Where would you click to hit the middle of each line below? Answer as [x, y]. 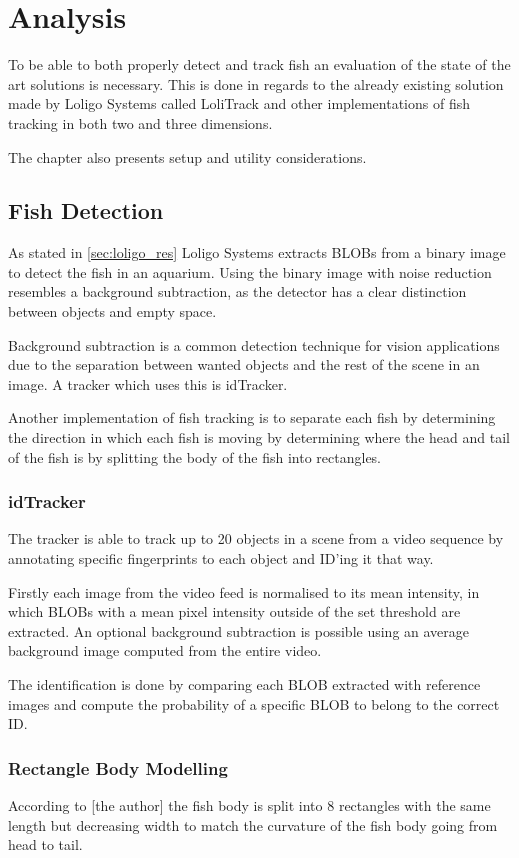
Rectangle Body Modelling [118, 767]
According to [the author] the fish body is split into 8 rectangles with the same [249, 805]
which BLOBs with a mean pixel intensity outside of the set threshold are [234, 611]
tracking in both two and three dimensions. [140, 122]
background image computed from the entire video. [165, 650]
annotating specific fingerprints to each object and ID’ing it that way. [221, 558]
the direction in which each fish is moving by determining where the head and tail [259, 437]
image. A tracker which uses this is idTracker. [148, 383]
